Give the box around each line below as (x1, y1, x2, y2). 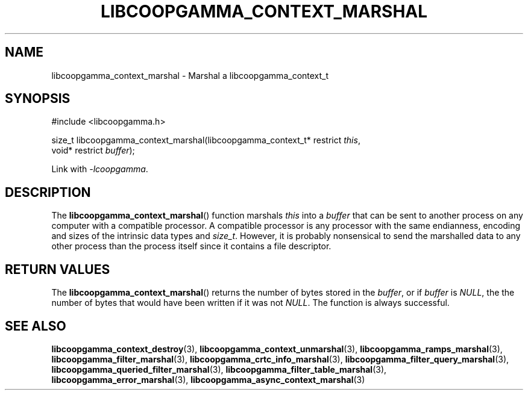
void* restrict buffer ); (51, 145, 135, 156)
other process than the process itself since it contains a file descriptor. (51, 241, 332, 252)
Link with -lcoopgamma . (51, 164, 148, 175)
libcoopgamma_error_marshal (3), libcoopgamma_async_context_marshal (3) (51, 374, 365, 385)
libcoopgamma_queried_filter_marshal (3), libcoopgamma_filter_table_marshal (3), (51, 364, 387, 375)
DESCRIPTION (5, 184, 91, 200)
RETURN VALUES (5, 261, 110, 277)
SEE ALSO (5, 318, 66, 334)
